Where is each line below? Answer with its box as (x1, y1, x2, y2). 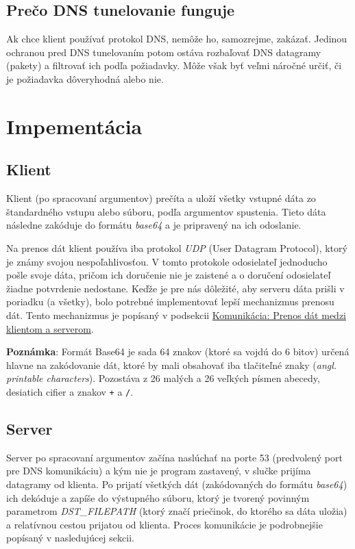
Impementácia (6, 112, 143, 140)
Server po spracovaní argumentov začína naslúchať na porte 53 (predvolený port (6, 450, 343, 464)
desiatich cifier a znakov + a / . (6, 384, 134, 398)
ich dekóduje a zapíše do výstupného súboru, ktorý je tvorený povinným (6, 490, 310, 505)
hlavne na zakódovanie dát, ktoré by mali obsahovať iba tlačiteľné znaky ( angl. (6, 357, 337, 372)
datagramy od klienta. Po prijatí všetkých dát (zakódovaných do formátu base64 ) (6, 476, 347, 491)
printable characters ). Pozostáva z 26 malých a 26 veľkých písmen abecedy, (6, 371, 320, 385)
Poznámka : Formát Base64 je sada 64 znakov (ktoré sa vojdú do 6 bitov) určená (6, 344, 350, 359)
